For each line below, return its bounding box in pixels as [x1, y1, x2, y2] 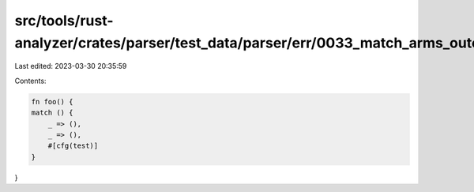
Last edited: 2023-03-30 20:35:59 [14, 62, 127, 71]
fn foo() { [31, 97, 73, 106]
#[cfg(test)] [47, 141, 99, 150]
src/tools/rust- [14, 12, 114, 29]
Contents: [14, 76, 47, 85]
